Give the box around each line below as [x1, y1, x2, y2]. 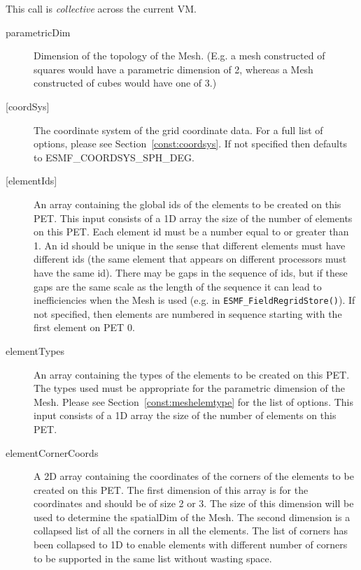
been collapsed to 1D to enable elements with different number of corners [34, 537, 348, 552]
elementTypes [6, 343, 65, 358]
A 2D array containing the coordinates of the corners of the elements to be [34, 469, 354, 483]
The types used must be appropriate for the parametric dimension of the [34, 381, 346, 395]
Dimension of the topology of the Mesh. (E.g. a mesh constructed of [34, 48, 325, 63]
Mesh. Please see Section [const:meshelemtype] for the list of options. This [34, 394, 353, 409]
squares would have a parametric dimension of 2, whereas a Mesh [34, 61, 313, 76]
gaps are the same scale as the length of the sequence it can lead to [34, 279, 322, 293]
